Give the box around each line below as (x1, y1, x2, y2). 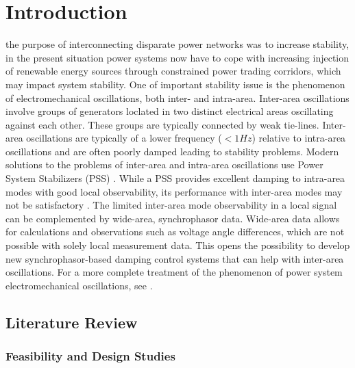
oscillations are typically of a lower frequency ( (26, 131, 222, 145)
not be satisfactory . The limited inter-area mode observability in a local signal (5, 198, 337, 212)
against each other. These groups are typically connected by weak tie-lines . (5, 117, 319, 131)
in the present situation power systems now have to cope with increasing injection (5, 50, 350, 64)
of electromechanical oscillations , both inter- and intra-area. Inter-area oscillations (5, 90, 350, 105)
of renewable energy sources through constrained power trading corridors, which (5, 64, 341, 78)
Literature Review (5, 311, 138, 332)
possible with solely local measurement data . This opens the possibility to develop (5, 238, 350, 252)
